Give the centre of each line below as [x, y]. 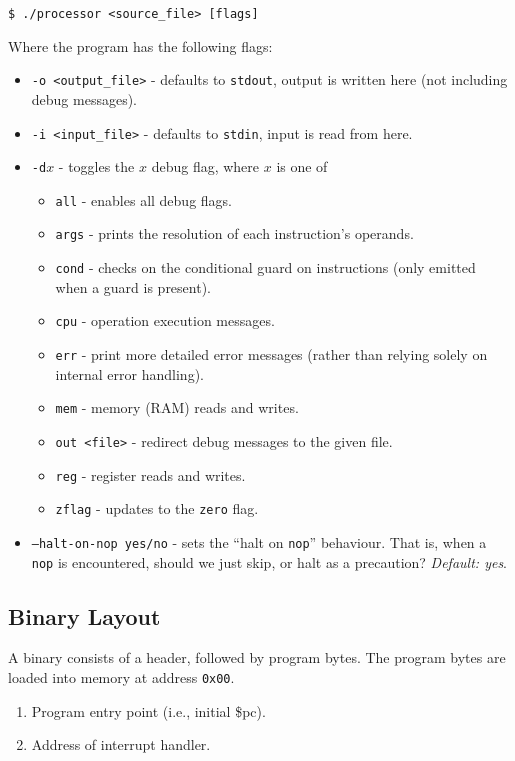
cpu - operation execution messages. [165, 320]
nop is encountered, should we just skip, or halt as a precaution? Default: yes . [269, 561]
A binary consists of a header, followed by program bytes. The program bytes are [257, 657]
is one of [302, 166]
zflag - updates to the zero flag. [157, 508]
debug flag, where [205, 166]
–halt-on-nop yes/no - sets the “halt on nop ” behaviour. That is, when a [259, 541]
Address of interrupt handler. [121, 744]
